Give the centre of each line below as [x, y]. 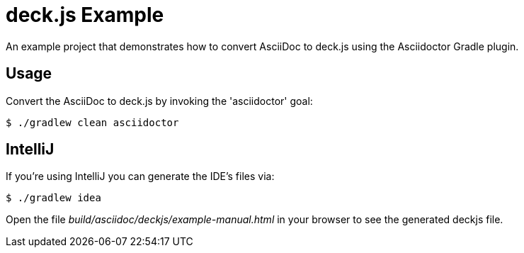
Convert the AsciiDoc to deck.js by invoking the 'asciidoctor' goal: [159, 101]
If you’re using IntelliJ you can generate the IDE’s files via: [140, 176]
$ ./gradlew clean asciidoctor [92, 122]
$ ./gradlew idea [53, 198]
